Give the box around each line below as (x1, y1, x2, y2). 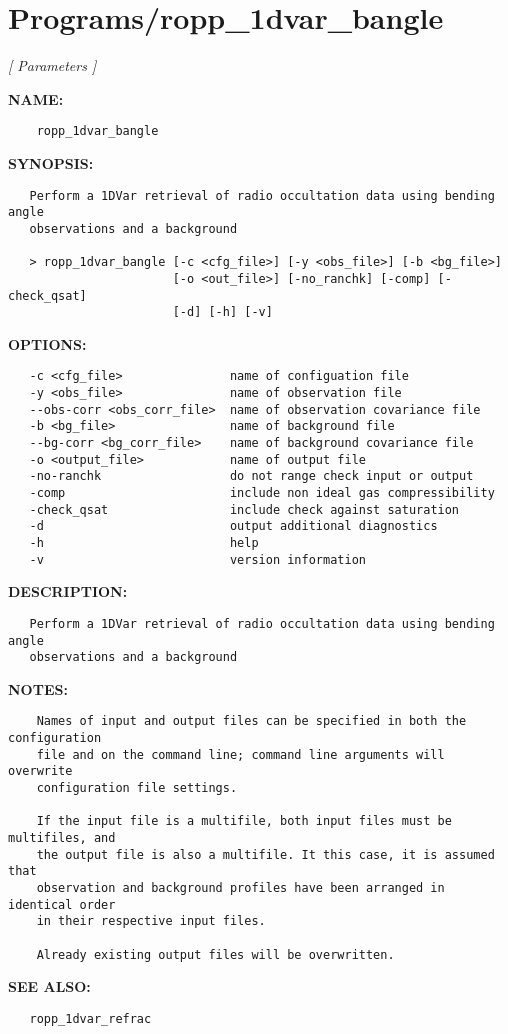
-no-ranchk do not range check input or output (29, 469, 474, 484)
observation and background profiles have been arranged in (36, 881, 445, 895)
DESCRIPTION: (8, 581, 128, 602)
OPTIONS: (8, 333, 87, 354)
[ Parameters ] (8, 55, 97, 76)
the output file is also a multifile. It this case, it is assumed (36, 847, 495, 862)
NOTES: (8, 678, 68, 699)
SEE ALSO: (8, 976, 91, 997)
